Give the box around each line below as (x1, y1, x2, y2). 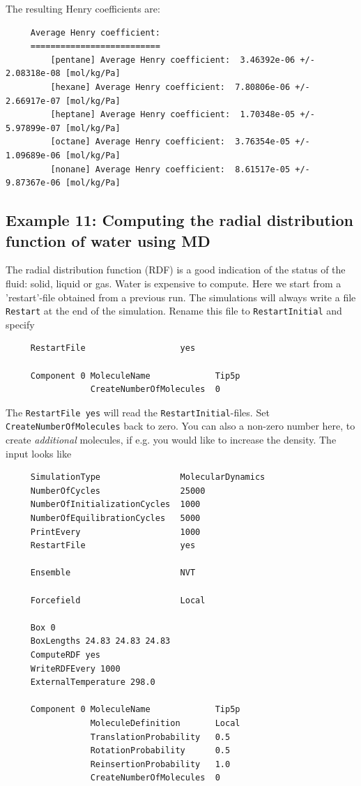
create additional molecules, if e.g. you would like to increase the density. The (6, 432, 337, 447)
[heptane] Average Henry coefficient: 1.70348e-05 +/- (50, 109, 315, 120)
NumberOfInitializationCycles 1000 (30, 499, 201, 510)
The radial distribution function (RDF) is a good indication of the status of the (6, 262, 346, 277)
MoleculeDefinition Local (90, 718, 240, 728)
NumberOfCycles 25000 (30, 485, 206, 496)
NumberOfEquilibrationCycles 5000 (30, 513, 201, 523)
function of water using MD (6, 229, 210, 251)
